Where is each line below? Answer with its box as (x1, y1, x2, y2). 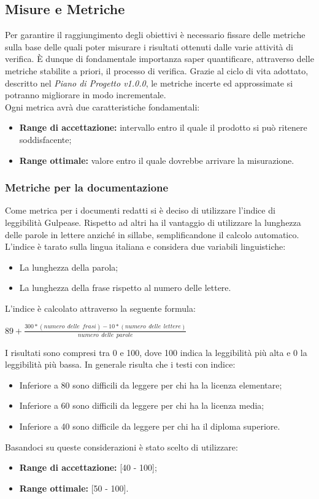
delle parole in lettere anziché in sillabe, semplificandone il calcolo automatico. (5, 228, 299, 241)
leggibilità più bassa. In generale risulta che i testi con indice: (5, 358, 236, 371)
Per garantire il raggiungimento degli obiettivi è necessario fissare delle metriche (5, 28, 306, 41)
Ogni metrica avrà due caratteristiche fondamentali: (5, 100, 200, 113)
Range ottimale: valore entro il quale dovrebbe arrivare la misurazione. (19, 153, 294, 166)
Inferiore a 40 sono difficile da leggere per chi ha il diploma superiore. (19, 420, 280, 433)
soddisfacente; (19, 133, 72, 145)
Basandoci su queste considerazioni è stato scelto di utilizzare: (5, 440, 238, 453)
